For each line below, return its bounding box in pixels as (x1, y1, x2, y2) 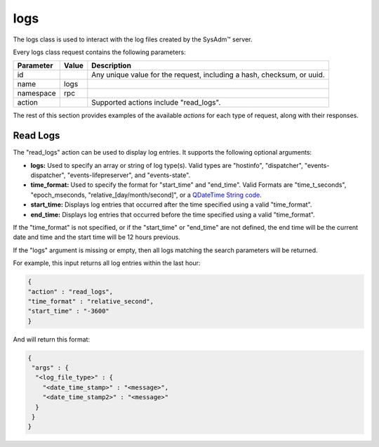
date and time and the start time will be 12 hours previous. (13, 233, 180, 242)
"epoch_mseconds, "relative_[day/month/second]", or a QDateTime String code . (30, 190, 262, 199)
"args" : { (32, 364, 69, 372)
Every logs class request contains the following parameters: (13, 48, 186, 56)
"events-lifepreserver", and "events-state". (67, 171, 191, 179)
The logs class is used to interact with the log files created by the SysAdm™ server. (13, 35, 253, 44)
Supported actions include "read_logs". (91, 98, 221, 108)
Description (91, 60, 131, 70)
